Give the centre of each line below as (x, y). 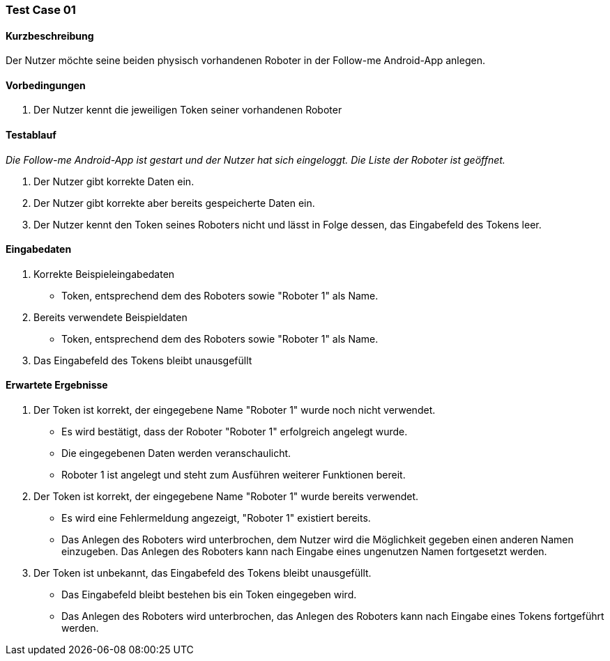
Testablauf (31, 135)
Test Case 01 (41, 10)
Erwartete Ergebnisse (57, 385)
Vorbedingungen (46, 85)
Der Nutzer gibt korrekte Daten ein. (114, 181)
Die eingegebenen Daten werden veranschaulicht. (176, 453)
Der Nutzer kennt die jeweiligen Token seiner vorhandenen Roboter (188, 110)
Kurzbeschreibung (50, 36)
